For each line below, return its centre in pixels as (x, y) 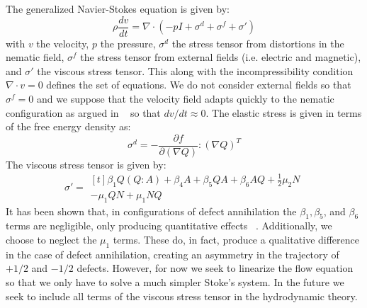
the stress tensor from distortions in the (258, 43)
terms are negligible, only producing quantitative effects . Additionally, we (169, 226)
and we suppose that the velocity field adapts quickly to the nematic (185, 99)
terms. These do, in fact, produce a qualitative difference (236, 240)
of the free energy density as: (68, 126)
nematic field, (35, 57)
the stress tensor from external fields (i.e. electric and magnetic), (221, 57)
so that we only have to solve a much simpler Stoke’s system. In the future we (175, 282)
